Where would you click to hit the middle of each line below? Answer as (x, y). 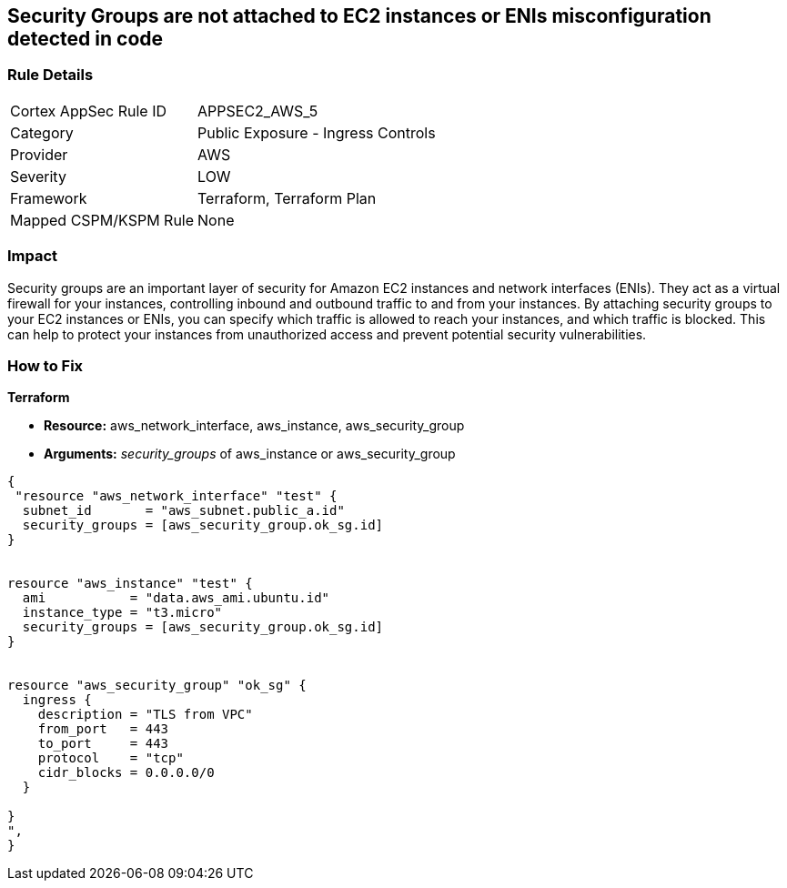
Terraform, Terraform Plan (287, 198)
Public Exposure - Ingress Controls (317, 132)
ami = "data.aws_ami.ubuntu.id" (176, 598)
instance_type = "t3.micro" (122, 613)
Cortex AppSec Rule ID (89, 111)
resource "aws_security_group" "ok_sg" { (157, 686)
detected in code (86, 39)
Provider (39, 154)
